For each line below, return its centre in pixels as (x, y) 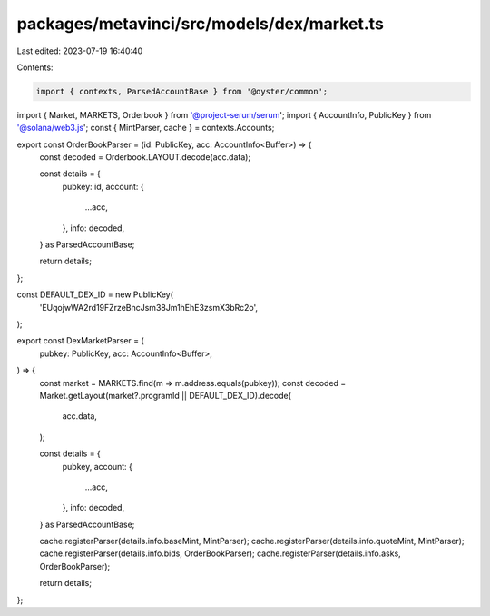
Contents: (35, 67)
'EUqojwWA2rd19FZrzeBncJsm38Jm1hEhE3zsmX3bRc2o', (149, 307)
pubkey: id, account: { (103, 186)
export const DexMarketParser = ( (80, 341)
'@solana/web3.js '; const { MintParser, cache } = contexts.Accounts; (146, 128)
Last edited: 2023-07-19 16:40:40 (80, 51)
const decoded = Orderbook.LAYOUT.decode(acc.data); (145, 157)
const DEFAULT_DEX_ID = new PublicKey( (95, 294)
